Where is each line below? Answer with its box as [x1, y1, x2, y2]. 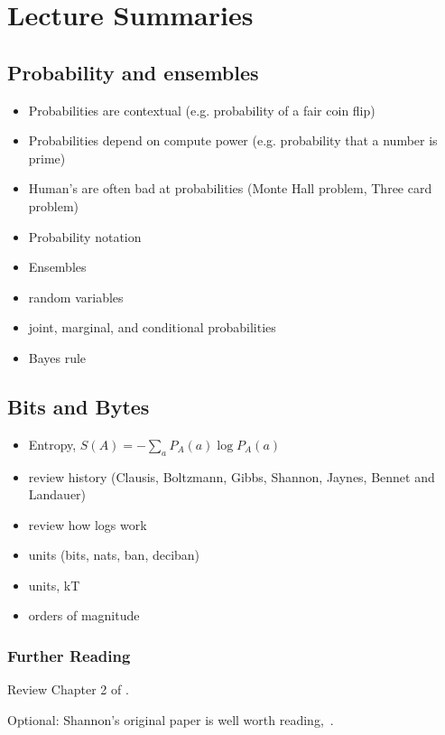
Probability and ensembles [7, 58, 259, 86]
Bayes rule [28, 348, 87, 367]
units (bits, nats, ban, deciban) [28, 545, 200, 564]
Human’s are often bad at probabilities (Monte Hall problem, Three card [28, 179, 432, 198]
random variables [28, 287, 124, 306]
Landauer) [28, 485, 87, 504]
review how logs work [28, 515, 147, 534]
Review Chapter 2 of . [7, 680, 129, 699]
